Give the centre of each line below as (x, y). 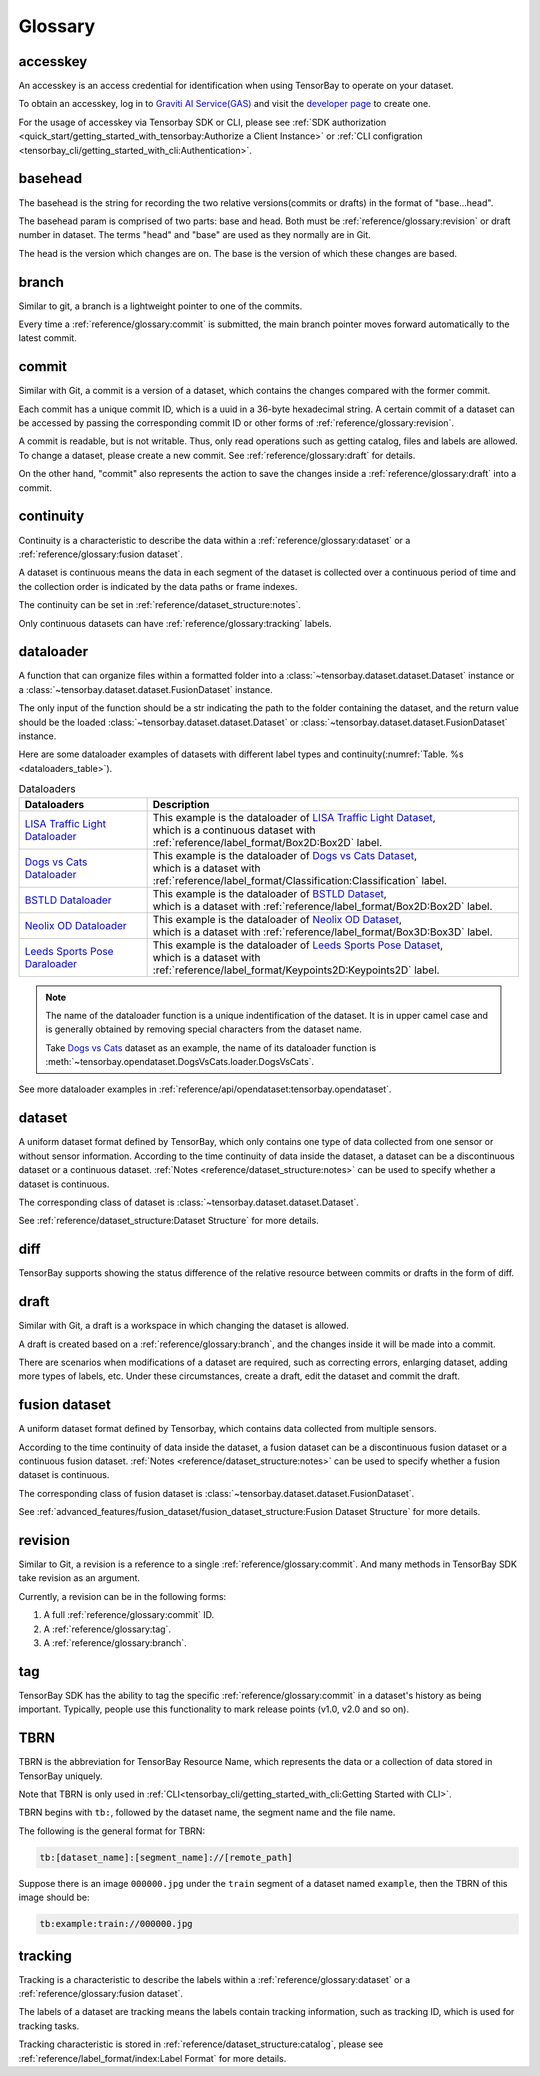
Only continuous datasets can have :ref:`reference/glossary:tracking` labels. (175, 623)
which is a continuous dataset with (234, 830)
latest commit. (47, 338)
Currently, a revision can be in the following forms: (122, 1596)
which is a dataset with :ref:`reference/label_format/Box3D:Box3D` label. (323, 932)
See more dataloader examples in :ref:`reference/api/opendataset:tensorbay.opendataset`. (205, 1089)
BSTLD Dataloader (68, 900)
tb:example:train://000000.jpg (116, 1924)
